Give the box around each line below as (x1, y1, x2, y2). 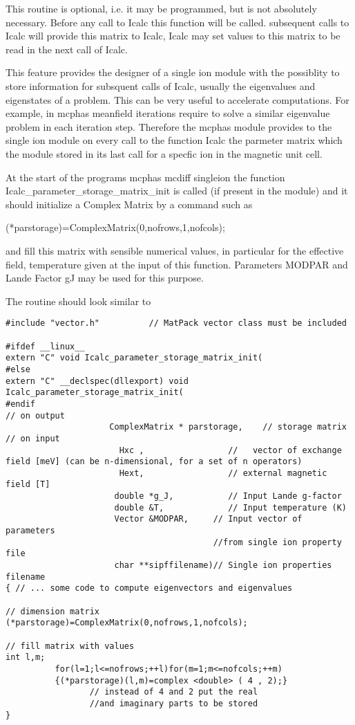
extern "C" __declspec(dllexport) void (6, 376, 189, 386)
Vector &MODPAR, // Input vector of (114, 514, 303, 524)
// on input (6, 433, 60, 443)
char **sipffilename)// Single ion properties (114, 560, 332, 571)
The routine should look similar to (6, 293, 151, 308)
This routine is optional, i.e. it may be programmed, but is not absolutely (6, 1, 317, 15)
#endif (6, 398, 35, 409)
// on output (6, 410, 65, 421)
